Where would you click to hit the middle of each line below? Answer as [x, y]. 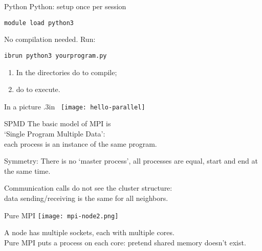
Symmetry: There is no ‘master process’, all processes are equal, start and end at [131, 161]
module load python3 [39, 23]
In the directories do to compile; [67, 72]
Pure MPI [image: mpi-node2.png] [61, 215]
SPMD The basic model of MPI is [58, 123]
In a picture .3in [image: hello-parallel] [75, 106]
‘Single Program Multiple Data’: [55, 133]
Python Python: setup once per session [65, 6]
